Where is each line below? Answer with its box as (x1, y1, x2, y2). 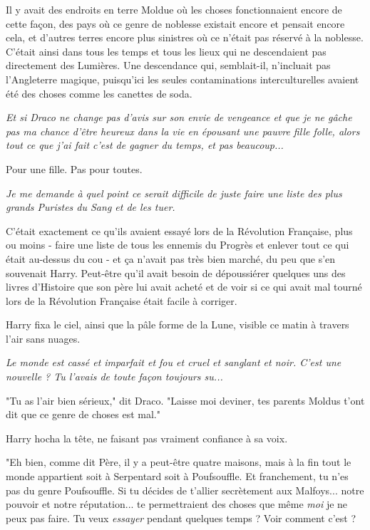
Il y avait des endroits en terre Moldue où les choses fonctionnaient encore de (6, 2, 342, 16)
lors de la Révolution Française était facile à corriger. (6, 293, 237, 308)
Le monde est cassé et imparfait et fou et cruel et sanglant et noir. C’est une (6, 355, 341, 370)
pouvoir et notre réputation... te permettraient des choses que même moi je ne (6, 497, 348, 511)
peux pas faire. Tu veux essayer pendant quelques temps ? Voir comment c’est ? (6, 510, 356, 525)
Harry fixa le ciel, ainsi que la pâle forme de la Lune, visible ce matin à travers (6, 317, 349, 332)
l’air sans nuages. (6, 331, 81, 345)
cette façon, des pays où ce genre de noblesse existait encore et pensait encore (6, 16, 345, 31)
